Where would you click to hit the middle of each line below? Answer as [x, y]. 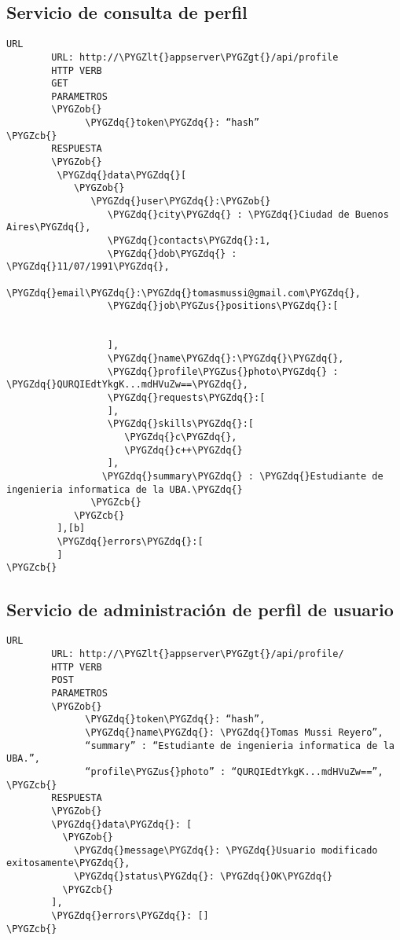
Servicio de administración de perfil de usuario [200, 609]
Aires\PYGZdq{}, [49, 228]
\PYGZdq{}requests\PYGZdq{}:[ [186, 397]
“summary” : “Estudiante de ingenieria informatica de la [240, 745]
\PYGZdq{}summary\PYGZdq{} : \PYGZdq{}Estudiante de [242, 476]
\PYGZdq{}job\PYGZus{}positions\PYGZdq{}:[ [223, 306]
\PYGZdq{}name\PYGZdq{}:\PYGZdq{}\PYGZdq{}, [226, 358]
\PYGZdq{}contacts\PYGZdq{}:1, [189, 241]
